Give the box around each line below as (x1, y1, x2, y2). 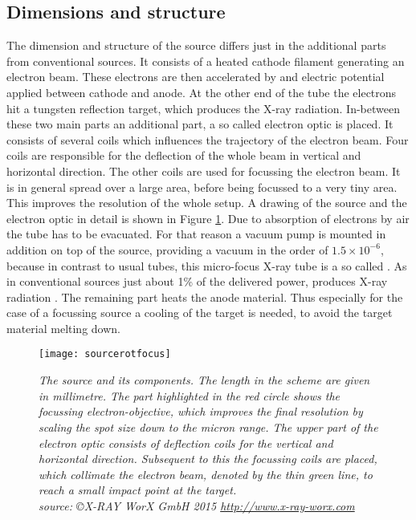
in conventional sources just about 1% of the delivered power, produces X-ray (6, 273, 388, 290)
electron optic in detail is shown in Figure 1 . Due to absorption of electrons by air (6, 209, 410, 226)
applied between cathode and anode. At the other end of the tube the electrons (6, 83, 397, 100)
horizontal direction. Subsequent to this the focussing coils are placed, (39, 450, 377, 467)
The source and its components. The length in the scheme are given (39, 372, 370, 388)
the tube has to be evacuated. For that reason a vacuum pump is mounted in (6, 225, 386, 242)
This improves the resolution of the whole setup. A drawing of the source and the (6, 194, 407, 211)
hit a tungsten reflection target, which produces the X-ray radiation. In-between (6, 100, 400, 116)
